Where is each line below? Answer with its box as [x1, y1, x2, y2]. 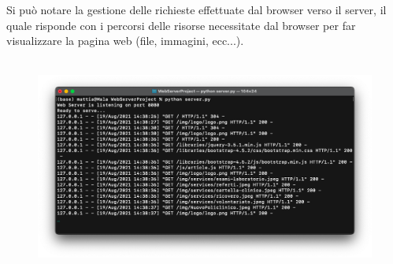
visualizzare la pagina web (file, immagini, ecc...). [6, 32, 244, 49]
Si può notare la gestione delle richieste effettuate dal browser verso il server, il [6, 2, 387, 17]
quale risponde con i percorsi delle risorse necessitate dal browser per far [6, 17, 356, 33]
